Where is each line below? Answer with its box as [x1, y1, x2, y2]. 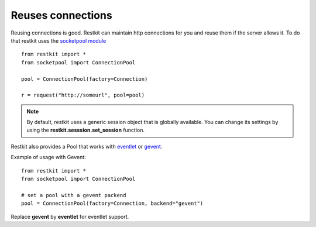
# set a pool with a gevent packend [21, 192, 126, 198]
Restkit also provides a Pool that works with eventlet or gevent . [11, 143, 163, 150]
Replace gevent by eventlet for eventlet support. [11, 213, 129, 220]
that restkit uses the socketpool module [11, 37, 107, 44]
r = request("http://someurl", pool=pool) [21, 92, 145, 99]
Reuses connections [11, 9, 112, 22]
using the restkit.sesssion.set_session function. [26, 126, 145, 134]
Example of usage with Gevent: [11, 154, 86, 161]
